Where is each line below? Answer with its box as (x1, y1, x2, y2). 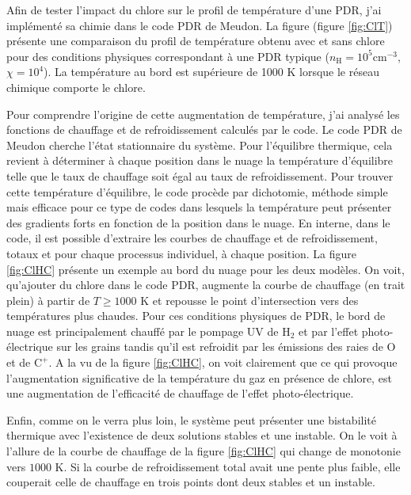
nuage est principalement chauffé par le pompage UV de (6, 322, 279, 339)
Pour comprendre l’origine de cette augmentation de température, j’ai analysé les (6, 105, 400, 122)
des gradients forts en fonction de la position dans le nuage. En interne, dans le (6, 214, 390, 230)
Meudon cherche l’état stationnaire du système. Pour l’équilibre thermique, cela (6, 136, 393, 153)
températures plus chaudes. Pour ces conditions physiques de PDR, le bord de (6, 307, 386, 324)
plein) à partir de (6, 291, 90, 308)
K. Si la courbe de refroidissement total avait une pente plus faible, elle (55, 458, 401, 474)
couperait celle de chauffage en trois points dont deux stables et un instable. (6, 474, 375, 490)
